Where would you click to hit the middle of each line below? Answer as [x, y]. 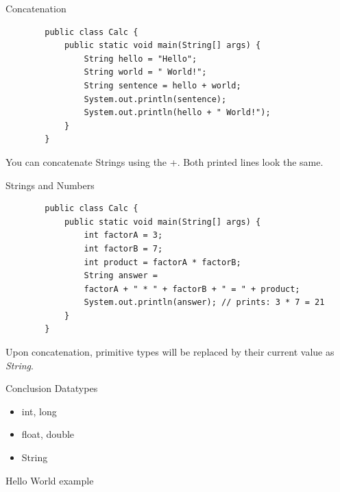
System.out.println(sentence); [155, 99]
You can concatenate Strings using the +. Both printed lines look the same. [165, 161]
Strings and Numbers [50, 185]
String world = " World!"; [145, 72]
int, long [39, 411]
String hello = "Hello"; [141, 59]
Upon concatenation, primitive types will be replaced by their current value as [170, 352]
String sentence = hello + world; [162, 85]
